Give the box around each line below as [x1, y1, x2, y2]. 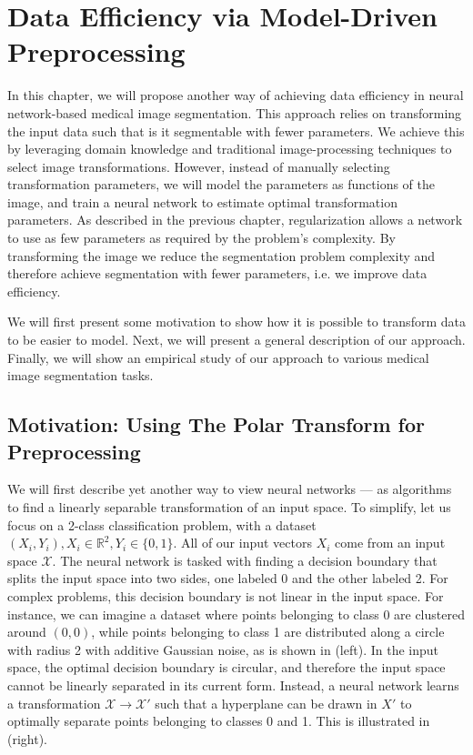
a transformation [7, 693, 101, 712]
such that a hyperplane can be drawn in [155, 693, 377, 712]
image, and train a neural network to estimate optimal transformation [7, 192, 398, 211]
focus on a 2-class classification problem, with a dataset [7, 515, 317, 534]
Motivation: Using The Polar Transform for [7, 410, 425, 438]
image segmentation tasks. [7, 366, 154, 385]
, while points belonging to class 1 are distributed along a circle [91, 622, 445, 641]
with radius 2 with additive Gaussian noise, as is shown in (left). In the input [7, 639, 438, 659]
